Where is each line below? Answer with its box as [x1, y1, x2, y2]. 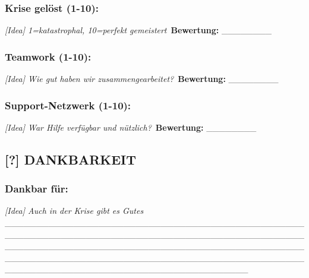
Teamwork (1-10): [5, 49, 92, 64]
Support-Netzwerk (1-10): [5, 97, 131, 112]
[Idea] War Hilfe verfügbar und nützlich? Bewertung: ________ [5, 121, 257, 133]
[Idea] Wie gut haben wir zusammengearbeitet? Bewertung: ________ [5, 72, 279, 85]
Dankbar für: [5, 181, 68, 196]
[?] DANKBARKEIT [5, 150, 137, 168]
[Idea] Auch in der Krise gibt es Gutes [5, 204, 144, 217]
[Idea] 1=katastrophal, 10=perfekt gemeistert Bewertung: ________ [5, 24, 272, 36]
